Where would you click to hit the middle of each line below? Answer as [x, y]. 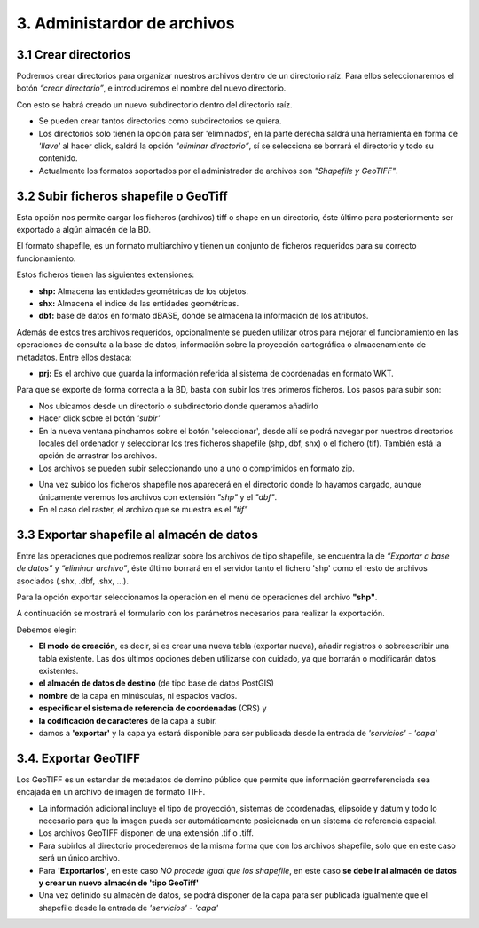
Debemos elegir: [47, 630]
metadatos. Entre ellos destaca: [74, 357]
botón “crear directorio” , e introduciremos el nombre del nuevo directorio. [151, 88]
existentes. [59, 670]
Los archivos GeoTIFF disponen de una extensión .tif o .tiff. [146, 833]
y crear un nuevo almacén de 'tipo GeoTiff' [119, 883]
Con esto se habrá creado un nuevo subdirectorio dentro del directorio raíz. [154, 104]
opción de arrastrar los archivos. [98, 456]
